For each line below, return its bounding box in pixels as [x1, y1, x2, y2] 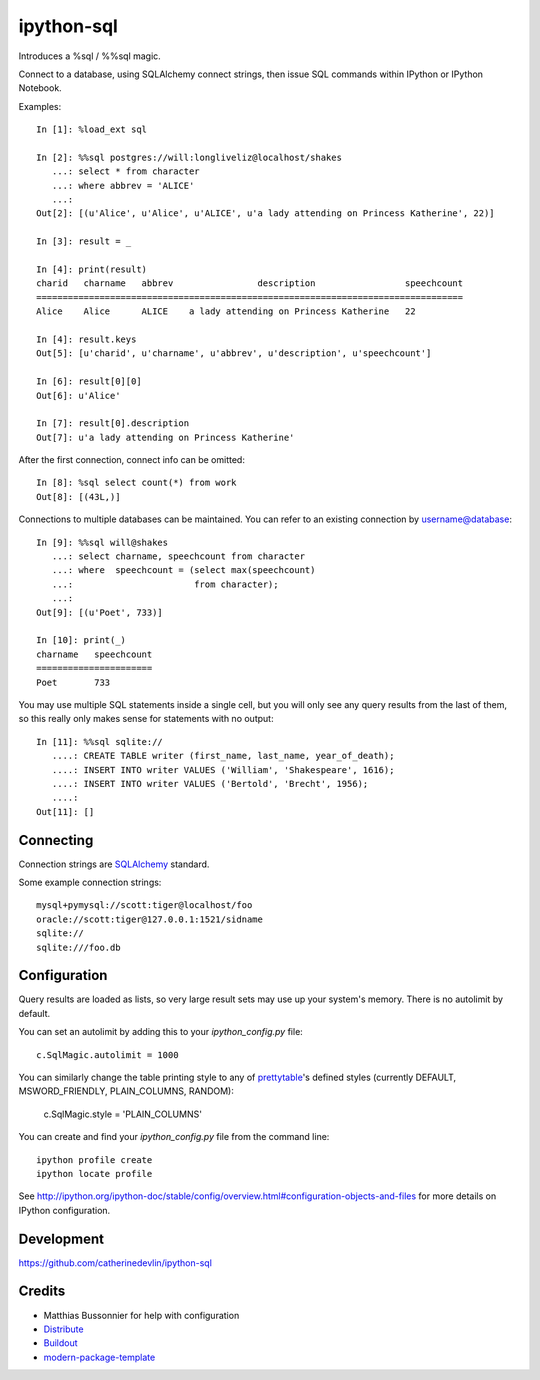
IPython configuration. [18, 1204, 111, 1216]
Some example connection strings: [18, 876, 162, 888]
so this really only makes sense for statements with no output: [18, 713, 274, 725]
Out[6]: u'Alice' [36, 390, 121, 401]
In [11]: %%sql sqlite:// [36, 736, 164, 747]
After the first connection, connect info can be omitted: [18, 454, 245, 466]
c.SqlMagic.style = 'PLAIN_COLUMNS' [43, 1108, 202, 1120]
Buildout [43, 1337, 79, 1349]
